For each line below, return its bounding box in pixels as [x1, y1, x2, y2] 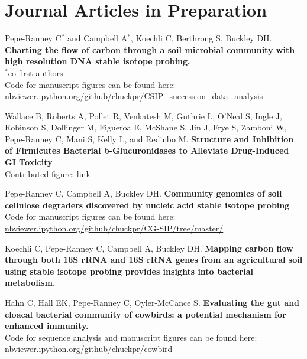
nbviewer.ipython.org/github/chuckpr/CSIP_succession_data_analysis [5, 90, 263, 102]
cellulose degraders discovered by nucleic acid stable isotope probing [5, 198, 290, 211]
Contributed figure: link [5, 167, 91, 179]
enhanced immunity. [5, 319, 89, 332]
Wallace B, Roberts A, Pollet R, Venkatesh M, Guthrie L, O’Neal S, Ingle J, [5, 109, 282, 122]
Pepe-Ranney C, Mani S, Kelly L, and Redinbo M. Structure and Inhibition [5, 132, 294, 145]
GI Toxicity [5, 156, 53, 168]
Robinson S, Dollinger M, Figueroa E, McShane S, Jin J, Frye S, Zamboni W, [5, 121, 287, 133]
